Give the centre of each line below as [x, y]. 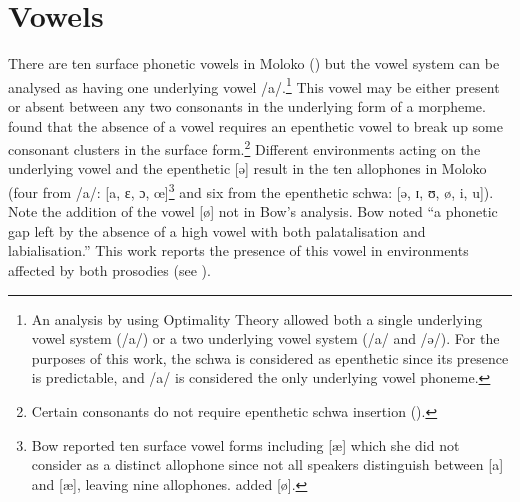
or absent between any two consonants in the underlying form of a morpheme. [247, 105]
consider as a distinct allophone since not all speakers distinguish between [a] [267, 464]
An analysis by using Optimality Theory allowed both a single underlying [257, 318]
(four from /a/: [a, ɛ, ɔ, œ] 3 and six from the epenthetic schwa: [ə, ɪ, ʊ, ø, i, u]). [251, 190]
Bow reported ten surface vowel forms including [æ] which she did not [245, 444]
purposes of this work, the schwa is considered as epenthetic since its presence [270, 357]
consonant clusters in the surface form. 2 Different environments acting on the [244, 147]
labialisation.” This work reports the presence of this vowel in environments [238, 250]
